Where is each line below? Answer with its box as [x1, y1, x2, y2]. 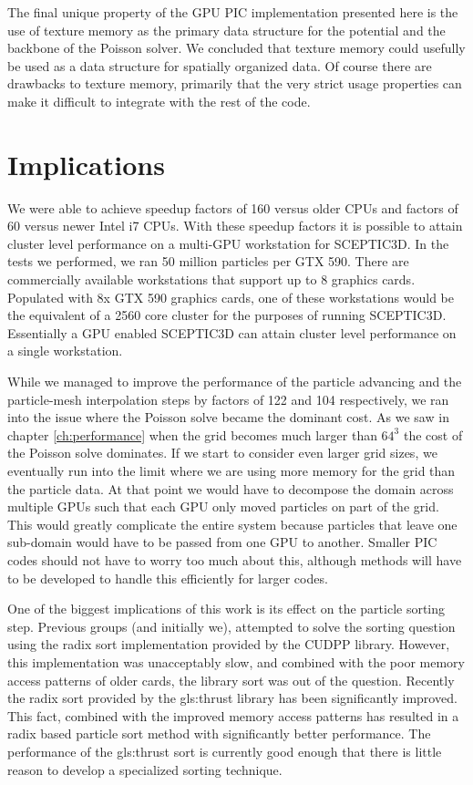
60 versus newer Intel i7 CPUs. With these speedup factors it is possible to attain [7, 216, 463, 235]
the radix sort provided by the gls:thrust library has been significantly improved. [7, 688, 458, 708]
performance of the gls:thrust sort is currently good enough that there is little [7, 741, 442, 760]
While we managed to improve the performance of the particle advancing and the [7, 372, 462, 391]
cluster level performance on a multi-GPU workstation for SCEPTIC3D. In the [7, 233, 449, 253]
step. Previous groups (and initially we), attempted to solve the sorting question [7, 616, 456, 635]
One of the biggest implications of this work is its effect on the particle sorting [7, 599, 446, 618]
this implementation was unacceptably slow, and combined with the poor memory [7, 652, 465, 671]
